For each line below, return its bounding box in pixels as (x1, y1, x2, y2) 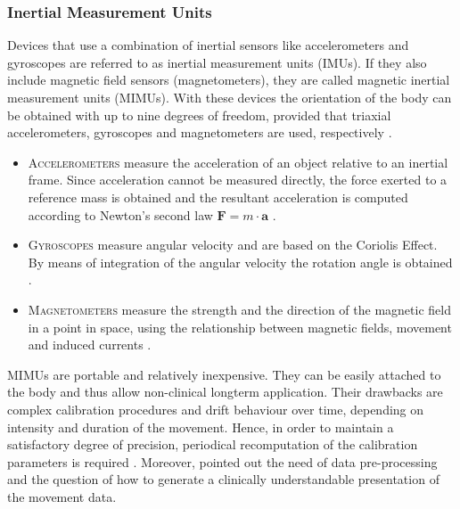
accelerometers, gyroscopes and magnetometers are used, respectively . (7, 123, 392, 142)
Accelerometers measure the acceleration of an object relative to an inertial (28, 152, 448, 171)
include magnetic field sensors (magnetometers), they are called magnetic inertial (7, 70, 450, 89)
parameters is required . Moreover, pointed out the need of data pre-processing (7, 452, 438, 471)
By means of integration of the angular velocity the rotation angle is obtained (28, 252, 453, 271)
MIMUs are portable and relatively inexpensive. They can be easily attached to (7, 365, 441, 383)
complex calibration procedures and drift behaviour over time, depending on (7, 399, 424, 418)
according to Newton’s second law (28, 205, 213, 224)
